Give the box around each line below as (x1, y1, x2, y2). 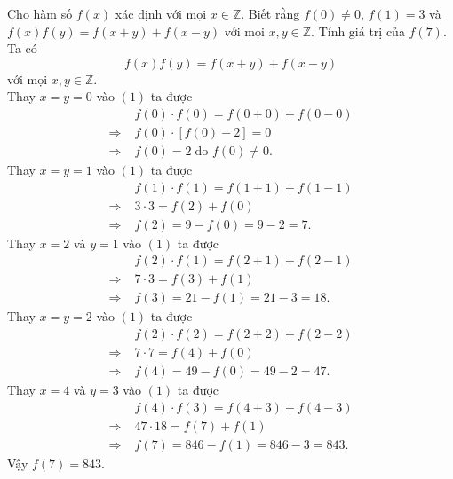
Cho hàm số (7, 4, 73, 22)
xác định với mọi (115, 4, 207, 22)
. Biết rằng (241, 4, 300, 22)
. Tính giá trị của (311, 21, 405, 40)
